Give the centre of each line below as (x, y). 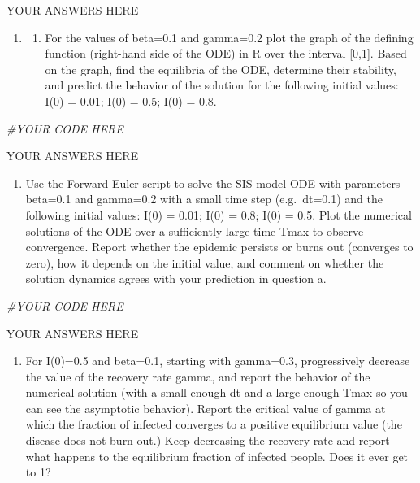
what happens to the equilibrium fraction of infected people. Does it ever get (217, 456)
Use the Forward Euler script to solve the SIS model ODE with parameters (213, 183)
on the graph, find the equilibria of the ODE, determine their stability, (221, 69)
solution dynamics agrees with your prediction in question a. (176, 278)
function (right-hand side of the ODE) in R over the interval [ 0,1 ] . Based (226, 53)
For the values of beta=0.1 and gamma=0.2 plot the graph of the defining (229, 37)
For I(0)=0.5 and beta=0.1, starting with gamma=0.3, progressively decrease (218, 361)
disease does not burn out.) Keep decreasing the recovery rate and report (208, 440)
